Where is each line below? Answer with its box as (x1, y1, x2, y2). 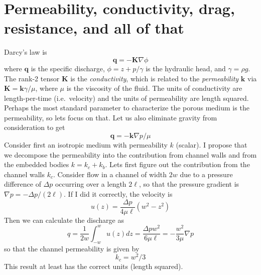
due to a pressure (180, 169, 233, 179)
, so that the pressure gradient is (139, 179, 239, 189)
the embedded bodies (4, 159, 69, 170)
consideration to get (4, 122, 65, 132)
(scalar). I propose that (176, 140, 247, 150)
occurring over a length (55, 179, 126, 189)
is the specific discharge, (31, 63, 105, 73)
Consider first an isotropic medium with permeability (4, 140, 168, 150)
